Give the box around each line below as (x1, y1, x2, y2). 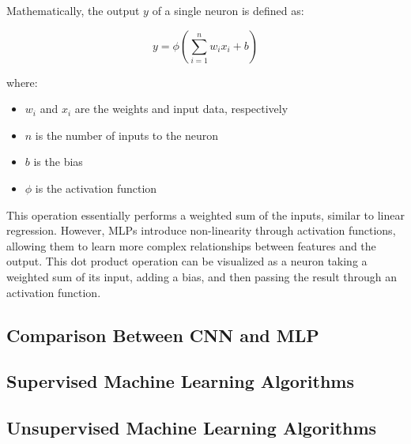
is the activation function (35, 179, 157, 196)
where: (6, 73, 38, 90)
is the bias (33, 153, 83, 170)
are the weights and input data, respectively (74, 100, 288, 117)
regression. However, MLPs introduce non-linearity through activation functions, (6, 222, 396, 239)
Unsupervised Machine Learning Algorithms (6, 416, 377, 440)
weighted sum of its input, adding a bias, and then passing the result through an (6, 268, 398, 284)
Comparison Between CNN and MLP (6, 322, 319, 347)
